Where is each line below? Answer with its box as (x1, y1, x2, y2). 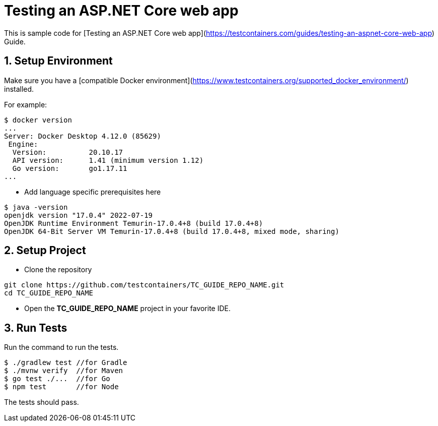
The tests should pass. (4, 398, 79, 407)
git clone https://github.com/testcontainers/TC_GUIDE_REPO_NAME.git (4, 281, 284, 289)
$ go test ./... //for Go (4, 375, 110, 383)
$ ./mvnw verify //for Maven (4, 367, 123, 375)
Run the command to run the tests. (4, 343, 119, 352)
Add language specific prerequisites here (24, 187, 161, 196)
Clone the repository (24, 265, 92, 274)
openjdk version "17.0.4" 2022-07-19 (4, 211, 153, 219)
